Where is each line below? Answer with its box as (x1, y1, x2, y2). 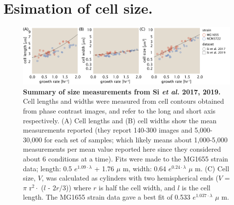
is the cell (182, 182, 211, 192)
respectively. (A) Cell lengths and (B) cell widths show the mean (23, 115, 217, 125)
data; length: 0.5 (23, 163, 72, 173)
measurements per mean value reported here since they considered (23, 144, 221, 154)
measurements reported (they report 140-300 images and (23, 125, 192, 135)
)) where (66, 182, 91, 192)
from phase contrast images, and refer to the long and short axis (23, 106, 216, 116)
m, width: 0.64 (123, 163, 167, 173)
